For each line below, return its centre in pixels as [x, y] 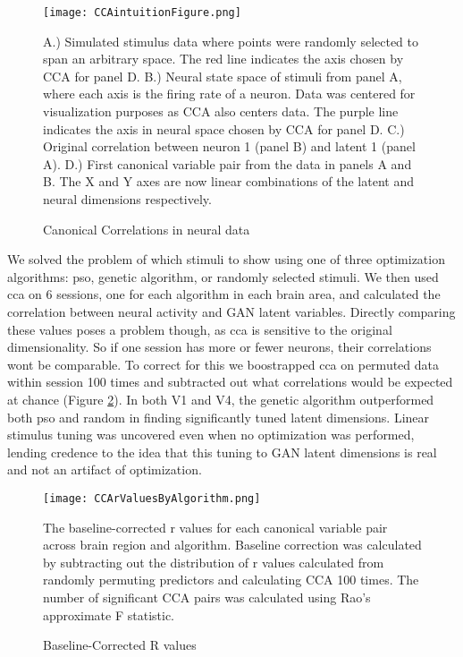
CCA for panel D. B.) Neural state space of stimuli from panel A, [223, 76]
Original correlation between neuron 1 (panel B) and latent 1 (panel [229, 146]
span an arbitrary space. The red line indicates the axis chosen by [223, 59]
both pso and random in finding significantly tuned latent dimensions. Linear [219, 417]
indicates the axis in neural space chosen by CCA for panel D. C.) [224, 128]
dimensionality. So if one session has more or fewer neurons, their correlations [219, 347]
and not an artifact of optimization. [105, 469]
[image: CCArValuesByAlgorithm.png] [152, 498]
